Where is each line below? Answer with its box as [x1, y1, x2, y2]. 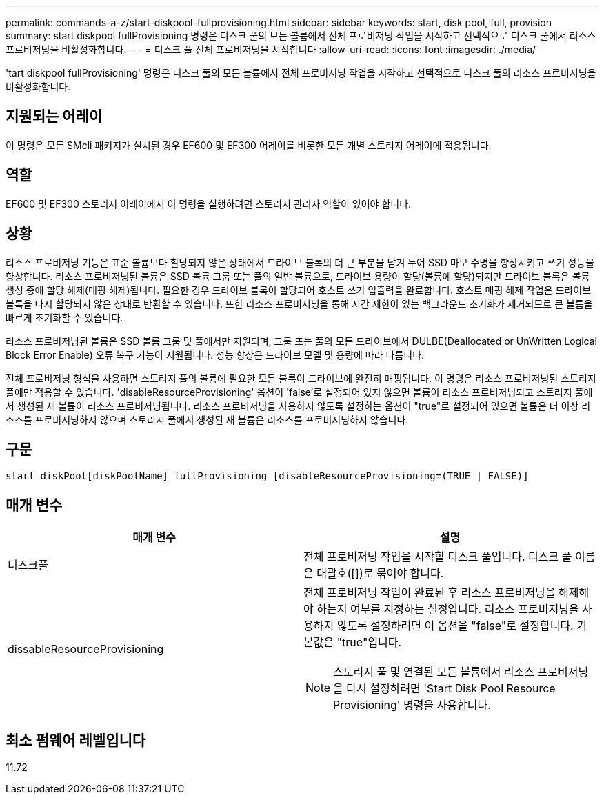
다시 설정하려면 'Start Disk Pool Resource [346, 681, 556, 696]
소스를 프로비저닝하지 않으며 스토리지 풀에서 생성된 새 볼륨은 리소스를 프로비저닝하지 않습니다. [6, 413, 409, 426]
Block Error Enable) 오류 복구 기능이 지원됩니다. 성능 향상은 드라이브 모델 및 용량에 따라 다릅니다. [6, 348, 425, 361]
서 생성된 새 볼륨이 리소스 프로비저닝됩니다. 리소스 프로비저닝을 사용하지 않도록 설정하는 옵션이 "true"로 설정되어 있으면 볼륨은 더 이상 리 [6, 399, 591, 412]
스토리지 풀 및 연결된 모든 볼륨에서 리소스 [333, 665, 535, 679]
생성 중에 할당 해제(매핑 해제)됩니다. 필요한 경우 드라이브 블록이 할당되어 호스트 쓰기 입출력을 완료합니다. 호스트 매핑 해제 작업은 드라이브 [6, 283, 592, 296]
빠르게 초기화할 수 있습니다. [6, 311, 123, 323]
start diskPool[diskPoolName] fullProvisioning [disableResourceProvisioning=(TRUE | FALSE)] [6, 470, 529, 482]
